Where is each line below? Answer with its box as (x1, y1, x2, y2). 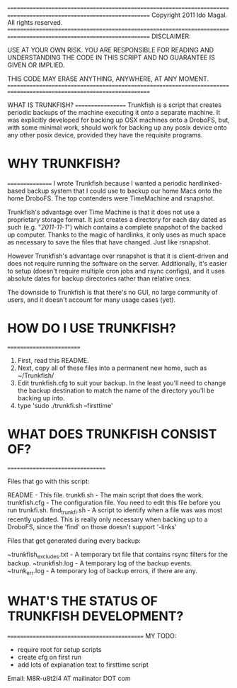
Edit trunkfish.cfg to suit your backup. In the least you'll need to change (17, 378, 226, 387)
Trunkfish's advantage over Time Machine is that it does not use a (7, 208, 200, 216)
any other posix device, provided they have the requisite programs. (7, 131, 203, 139)
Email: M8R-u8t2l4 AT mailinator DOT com (7, 675, 131, 683)
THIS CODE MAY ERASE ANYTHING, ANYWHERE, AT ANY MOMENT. (7, 74, 209, 83)
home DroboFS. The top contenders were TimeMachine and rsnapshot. (7, 193, 215, 203)
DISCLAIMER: (151, 32, 191, 40)
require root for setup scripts (17, 645, 102, 654)
